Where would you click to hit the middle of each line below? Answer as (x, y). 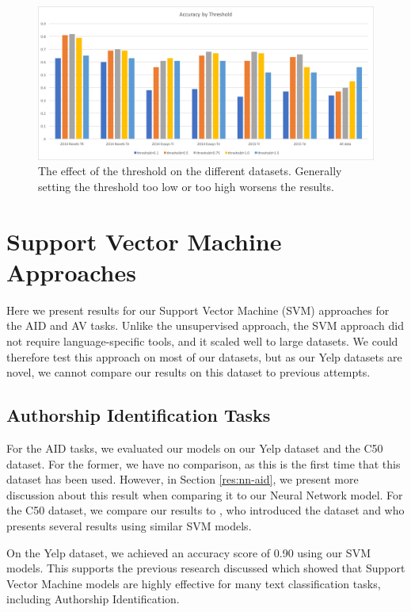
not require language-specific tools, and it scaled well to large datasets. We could (202, 341)
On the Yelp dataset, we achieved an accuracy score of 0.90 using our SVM (188, 552)
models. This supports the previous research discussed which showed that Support (206, 568)
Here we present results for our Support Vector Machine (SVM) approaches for (198, 310)
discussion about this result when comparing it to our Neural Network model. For (205, 494)
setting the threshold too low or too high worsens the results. (186, 186)
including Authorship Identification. (93, 599)
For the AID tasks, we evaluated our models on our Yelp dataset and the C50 (195, 448)
